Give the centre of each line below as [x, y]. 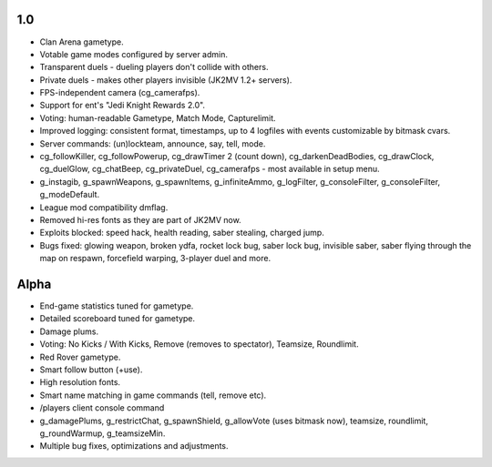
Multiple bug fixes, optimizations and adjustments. [134, 446]
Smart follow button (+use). [91, 370]
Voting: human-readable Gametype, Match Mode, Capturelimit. [158, 117]
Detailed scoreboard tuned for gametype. [118, 319]
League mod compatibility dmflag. [104, 207]
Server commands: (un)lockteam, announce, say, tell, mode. [153, 143]
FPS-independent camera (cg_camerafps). [120, 93]
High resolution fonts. [80, 382]
